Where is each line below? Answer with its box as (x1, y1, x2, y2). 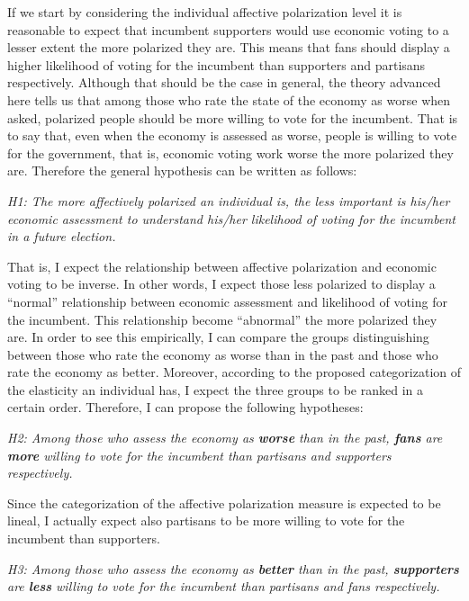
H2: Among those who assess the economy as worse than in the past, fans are (7, 428, 443, 447)
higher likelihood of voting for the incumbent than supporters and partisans (7, 55, 426, 74)
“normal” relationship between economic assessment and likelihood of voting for (7, 292, 447, 310)
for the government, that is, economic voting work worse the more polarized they (7, 143, 454, 162)
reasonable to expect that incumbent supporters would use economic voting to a (7, 20, 449, 39)
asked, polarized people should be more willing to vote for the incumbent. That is (7, 108, 458, 127)
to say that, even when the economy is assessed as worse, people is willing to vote (7, 126, 457, 145)
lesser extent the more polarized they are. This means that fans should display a (7, 38, 450, 57)
